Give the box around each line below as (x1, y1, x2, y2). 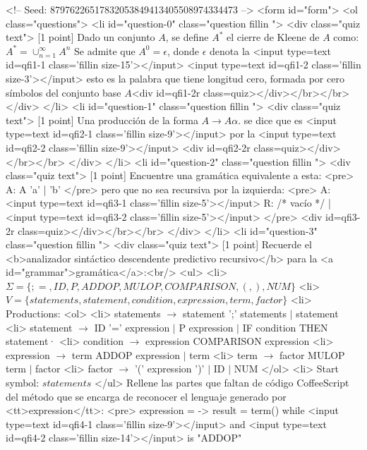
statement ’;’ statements (182, 306, 287, 321)
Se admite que (73, 43, 136, 58)
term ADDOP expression (71, 347, 181, 362)
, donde (167, 43, 200, 58)
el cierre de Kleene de (227, 30, 320, 44)
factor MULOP (279, 347, 345, 362)
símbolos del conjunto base (6, 85, 121, 99)
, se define (165, 30, 209, 44)
